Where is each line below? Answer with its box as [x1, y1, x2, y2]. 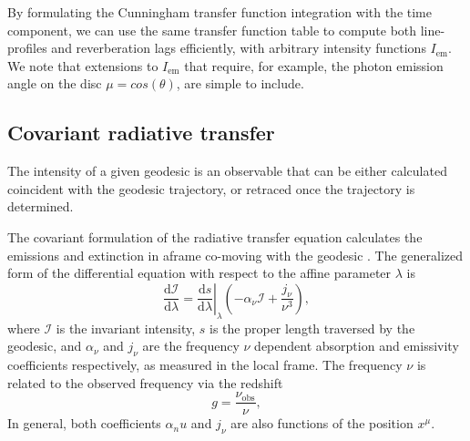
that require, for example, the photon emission [184, 56, 444, 75]
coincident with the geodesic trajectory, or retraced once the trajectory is [7, 179, 415, 198]
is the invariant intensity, [56, 318, 196, 337]
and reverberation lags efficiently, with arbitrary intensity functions [51, 38, 426, 57]
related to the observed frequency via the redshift [7, 373, 283, 392]
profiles [7, 38, 47, 57]
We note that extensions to [7, 56, 158, 75]
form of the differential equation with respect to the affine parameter [7, 263, 392, 282]
